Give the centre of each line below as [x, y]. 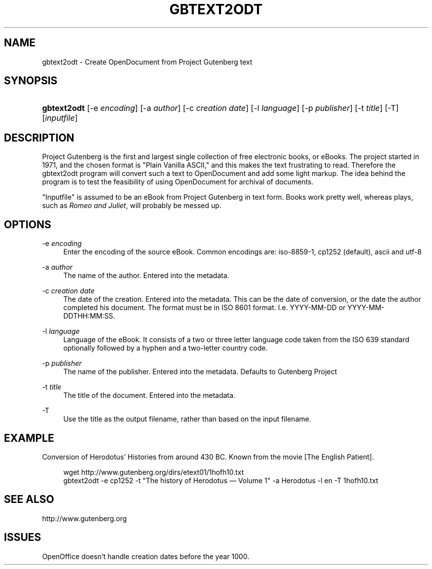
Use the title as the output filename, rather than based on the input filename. [187, 419]
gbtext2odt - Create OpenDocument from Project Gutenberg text [147, 62]
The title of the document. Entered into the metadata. [149, 395]
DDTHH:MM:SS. [89, 316]
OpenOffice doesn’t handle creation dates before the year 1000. [146, 556]
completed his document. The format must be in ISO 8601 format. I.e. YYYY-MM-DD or [204, 308]
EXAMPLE [29, 438]
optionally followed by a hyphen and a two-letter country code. [165, 348]
